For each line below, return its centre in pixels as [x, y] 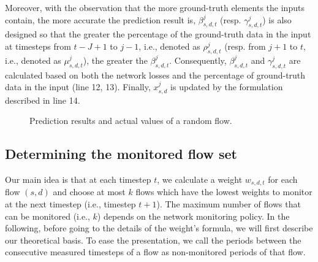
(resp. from [245, 46]
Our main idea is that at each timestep [78, 179]
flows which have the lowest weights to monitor [224, 192]
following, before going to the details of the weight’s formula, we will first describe [159, 228]
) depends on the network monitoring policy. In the [193, 216]
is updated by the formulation [227, 87]
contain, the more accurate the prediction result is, [100, 19]
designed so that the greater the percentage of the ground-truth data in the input [158, 34]
